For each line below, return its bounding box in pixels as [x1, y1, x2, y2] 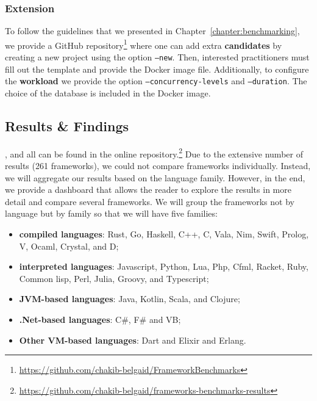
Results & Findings [5, 116, 129, 135]
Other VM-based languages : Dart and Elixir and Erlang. [19, 333, 246, 346]
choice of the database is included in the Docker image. [5, 86, 211, 99]
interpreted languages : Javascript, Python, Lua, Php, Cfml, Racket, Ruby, [19, 260, 308, 273]
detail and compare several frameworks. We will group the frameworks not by [5, 195, 294, 208]
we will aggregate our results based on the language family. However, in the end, [5, 171, 305, 184]
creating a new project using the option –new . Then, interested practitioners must [5, 51, 310, 63]
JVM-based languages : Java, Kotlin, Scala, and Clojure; [19, 292, 240, 305]
